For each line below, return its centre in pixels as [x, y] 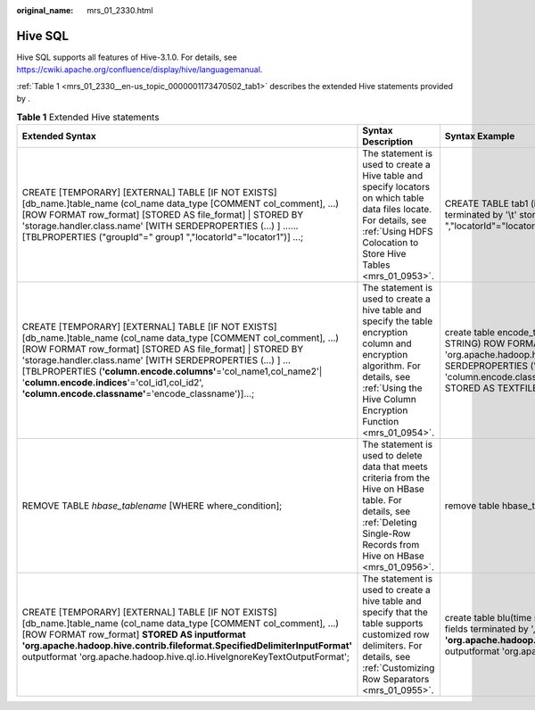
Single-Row [387, 533]
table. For [383, 499]
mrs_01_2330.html [120, 10]
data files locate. [397, 209]
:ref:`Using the [392, 388]
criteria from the [396, 477]
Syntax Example [480, 136]
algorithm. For [391, 366]
